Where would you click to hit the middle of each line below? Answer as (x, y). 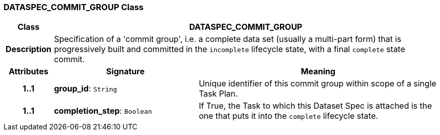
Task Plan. (218, 94)
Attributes (29, 72)
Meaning (318, 72)
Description (29, 49)
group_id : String (86, 89)
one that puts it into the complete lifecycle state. (288, 116)
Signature (125, 72)
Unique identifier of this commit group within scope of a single (317, 84)
